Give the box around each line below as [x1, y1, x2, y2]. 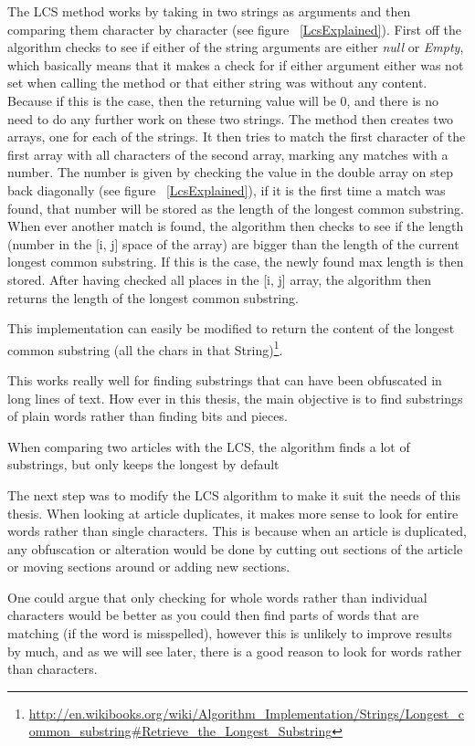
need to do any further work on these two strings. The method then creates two [7, 109, 454, 128]
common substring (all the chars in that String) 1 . [7, 337, 283, 359]
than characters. [7, 659, 98, 678]
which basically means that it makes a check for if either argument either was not [7, 55, 464, 74]
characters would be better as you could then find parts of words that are [7, 605, 419, 625]
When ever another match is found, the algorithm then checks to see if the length [7, 216, 464, 236]
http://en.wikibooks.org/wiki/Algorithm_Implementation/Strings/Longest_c [28, 703, 465, 722]
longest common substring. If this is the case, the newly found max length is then [7, 252, 464, 271]
